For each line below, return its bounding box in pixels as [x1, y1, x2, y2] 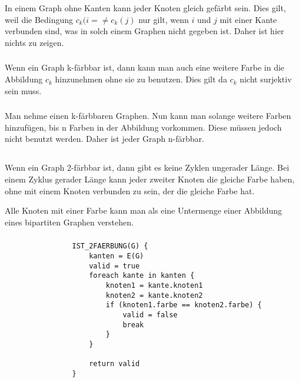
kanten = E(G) [89, 251, 144, 260]
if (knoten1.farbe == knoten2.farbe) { [105, 301, 262, 310]
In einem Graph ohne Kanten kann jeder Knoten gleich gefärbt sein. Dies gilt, [5, 2, 286, 14]
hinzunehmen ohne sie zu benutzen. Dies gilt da [55, 73, 227, 85]
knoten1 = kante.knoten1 [105, 281, 203, 290]
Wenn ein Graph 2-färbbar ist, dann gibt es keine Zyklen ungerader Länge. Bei [5, 161, 290, 174]
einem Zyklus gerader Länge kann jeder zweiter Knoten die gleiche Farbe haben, [5, 172, 295, 185]
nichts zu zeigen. [5, 36, 64, 48]
